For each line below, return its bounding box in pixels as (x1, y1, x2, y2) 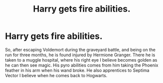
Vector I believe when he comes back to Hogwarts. (5, 72, 108, 78)
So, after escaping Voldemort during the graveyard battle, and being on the (5, 47, 156, 52)
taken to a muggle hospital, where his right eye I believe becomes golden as (5, 57, 157, 63)
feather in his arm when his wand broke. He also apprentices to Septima (5, 67, 150, 73)
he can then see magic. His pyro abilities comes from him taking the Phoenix (5, 62, 159, 68)
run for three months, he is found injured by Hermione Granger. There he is (5, 52, 156, 58)
